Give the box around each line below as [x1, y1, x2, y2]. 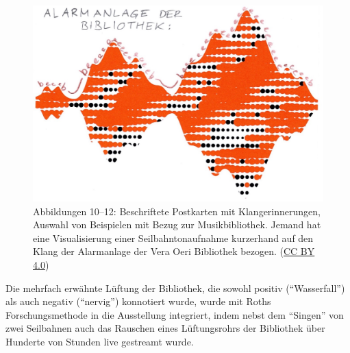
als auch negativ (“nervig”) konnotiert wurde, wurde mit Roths [5, 294, 271, 308]
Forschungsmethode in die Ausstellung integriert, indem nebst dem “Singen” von [5, 307, 344, 321]
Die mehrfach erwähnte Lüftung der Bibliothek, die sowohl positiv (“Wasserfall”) [5, 280, 345, 295]
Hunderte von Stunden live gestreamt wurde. [5, 334, 194, 349]
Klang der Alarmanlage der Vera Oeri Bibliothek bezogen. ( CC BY [33, 244, 315, 258]
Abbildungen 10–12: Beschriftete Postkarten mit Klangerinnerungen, [33, 204, 321, 218]
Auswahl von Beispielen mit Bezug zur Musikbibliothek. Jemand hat [33, 217, 321, 232]
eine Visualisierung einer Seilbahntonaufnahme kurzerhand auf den [33, 230, 314, 245]
